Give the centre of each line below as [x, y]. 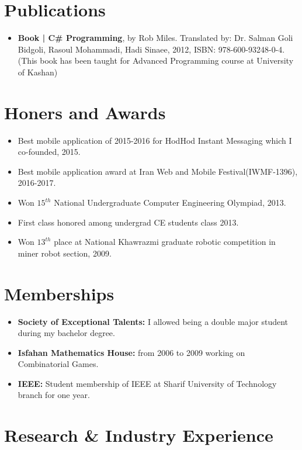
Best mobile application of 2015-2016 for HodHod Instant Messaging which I [155, 140]
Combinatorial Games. [58, 364]
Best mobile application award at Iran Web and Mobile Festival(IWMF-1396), [158, 171]
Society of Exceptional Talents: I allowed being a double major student [153, 321]
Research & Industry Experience [139, 435]
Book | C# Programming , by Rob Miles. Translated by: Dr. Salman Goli [155, 38]
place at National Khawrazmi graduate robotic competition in [165, 242]
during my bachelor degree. [66, 333]
